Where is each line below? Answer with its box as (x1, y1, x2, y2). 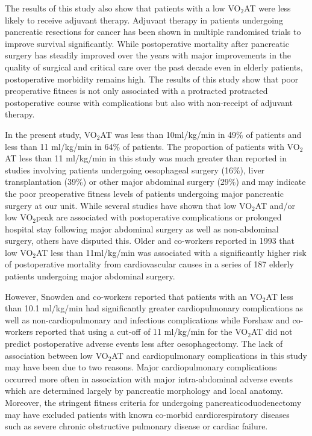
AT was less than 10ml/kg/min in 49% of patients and (100, 128, 302, 140)
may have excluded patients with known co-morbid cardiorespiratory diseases (5, 408, 290, 420)
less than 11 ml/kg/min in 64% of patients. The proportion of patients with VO (5, 140, 300, 152)
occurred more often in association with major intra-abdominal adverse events (5, 372, 293, 385)
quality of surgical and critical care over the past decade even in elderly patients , (5, 60, 303, 73)
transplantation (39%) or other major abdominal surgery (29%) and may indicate (5, 175, 306, 188)
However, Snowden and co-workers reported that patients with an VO (5, 290, 263, 302)
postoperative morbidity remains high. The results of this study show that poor (5, 72, 299, 85)
